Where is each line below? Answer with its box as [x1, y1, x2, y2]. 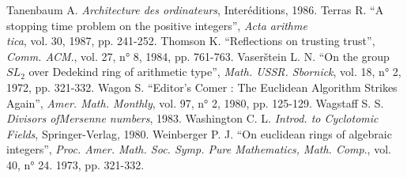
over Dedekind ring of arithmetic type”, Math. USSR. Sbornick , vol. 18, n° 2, [28, 63, 401, 80]
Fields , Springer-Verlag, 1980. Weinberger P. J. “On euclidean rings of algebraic [6, 125, 392, 142]
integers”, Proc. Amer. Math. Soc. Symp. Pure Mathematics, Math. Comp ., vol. [6, 141, 391, 157]
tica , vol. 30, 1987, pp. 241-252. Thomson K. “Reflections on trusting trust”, [6, 32, 375, 49]
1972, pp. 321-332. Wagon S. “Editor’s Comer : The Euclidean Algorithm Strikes [6, 78, 398, 95]
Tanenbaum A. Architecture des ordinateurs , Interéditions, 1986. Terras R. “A [6, 2, 384, 17]
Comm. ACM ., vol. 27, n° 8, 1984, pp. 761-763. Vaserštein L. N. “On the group [6, 47, 390, 64]
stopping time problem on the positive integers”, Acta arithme [6, 17, 307, 33]
